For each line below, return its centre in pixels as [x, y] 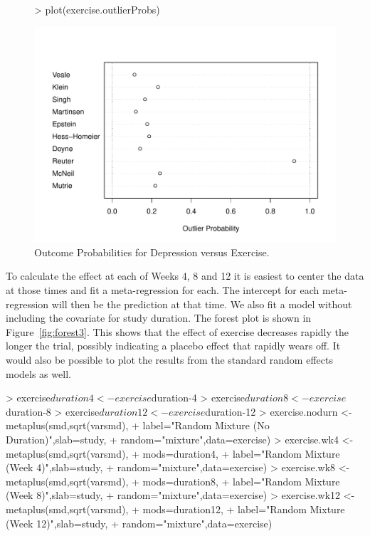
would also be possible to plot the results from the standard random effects [169, 360]
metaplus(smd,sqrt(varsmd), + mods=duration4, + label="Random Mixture [173, 453]
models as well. [38, 373]
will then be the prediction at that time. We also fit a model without [202, 304]
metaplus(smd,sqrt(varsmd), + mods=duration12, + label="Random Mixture [175, 509]
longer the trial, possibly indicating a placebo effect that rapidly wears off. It [173, 346]
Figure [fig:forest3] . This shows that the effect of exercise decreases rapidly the [177, 331]
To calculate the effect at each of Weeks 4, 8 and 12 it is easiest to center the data [185, 276]
